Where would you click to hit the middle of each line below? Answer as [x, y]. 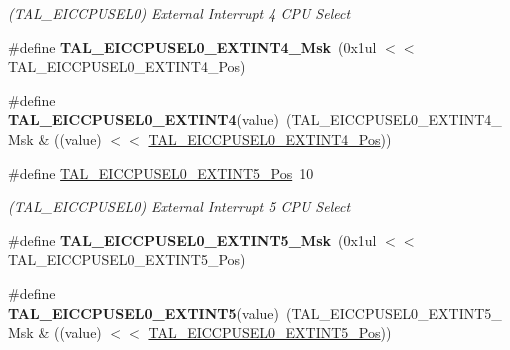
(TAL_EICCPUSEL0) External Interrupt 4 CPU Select [179, 13]
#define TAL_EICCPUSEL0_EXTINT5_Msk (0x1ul [192, 239]
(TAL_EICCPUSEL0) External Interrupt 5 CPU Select [179, 206]
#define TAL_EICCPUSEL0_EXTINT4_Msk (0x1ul [192, 46]
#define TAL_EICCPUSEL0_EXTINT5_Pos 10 [161, 172]
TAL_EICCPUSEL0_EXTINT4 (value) [143, 119]
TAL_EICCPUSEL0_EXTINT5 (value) [143, 312]
